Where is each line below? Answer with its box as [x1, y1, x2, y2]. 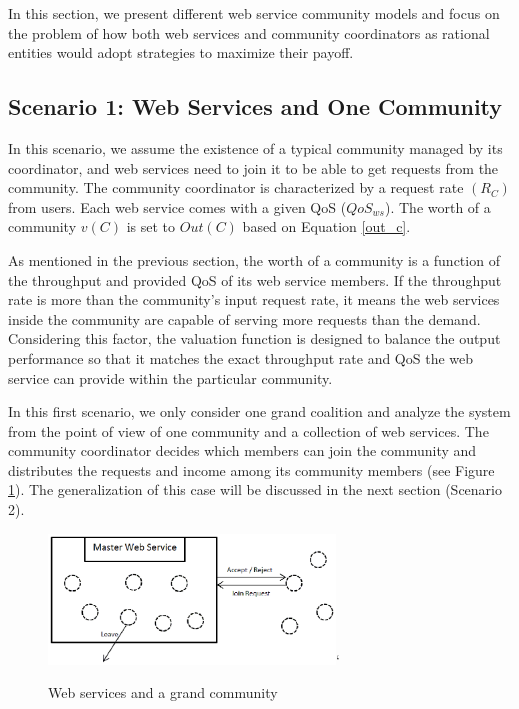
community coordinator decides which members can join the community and [8, 440, 477, 461]
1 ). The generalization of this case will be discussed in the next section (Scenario [8, 479, 503, 500]
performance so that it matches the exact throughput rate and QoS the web [8, 347, 474, 368]
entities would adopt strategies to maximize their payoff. [8, 42, 354, 63]
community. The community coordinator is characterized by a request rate [8, 177, 464, 198]
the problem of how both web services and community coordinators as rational [8, 22, 490, 43]
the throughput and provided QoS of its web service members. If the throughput [8, 269, 502, 290]
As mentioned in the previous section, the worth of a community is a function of [8, 249, 500, 270]
